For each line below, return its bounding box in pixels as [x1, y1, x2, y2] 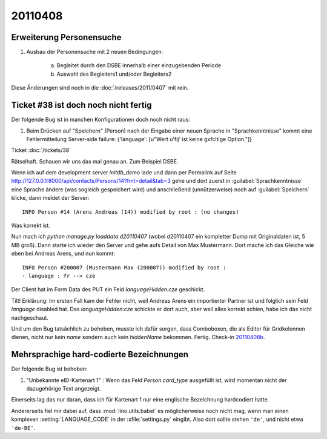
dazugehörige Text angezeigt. [26, 385, 101, 392]
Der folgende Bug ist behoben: [11, 365, 88, 372]
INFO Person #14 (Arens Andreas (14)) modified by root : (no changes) [22, 208, 239, 215]
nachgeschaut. [11, 314, 48, 321]
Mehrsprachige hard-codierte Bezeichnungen [11, 349, 189, 360]
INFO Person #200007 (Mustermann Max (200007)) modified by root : [22, 264, 226, 271]
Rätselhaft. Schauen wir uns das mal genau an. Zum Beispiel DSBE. [11, 157, 179, 165]
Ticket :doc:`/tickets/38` [11, 147, 71, 154]
